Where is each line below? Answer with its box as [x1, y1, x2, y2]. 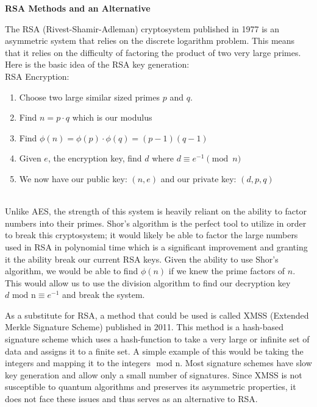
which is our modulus [72, 111, 152, 124]
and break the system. [62, 288, 145, 301]
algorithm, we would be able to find [5, 264, 138, 277]
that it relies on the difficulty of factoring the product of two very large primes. [5, 46, 301, 58]
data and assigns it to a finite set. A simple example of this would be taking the [5, 344, 304, 357]
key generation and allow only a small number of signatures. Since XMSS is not [5, 368, 302, 381]
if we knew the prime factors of [168, 264, 285, 277]
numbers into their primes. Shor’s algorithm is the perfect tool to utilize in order [5, 216, 307, 229]
